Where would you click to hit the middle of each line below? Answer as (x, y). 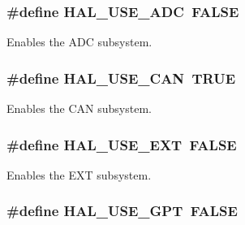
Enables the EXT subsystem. (79, 174)
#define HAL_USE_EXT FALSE (122, 144)
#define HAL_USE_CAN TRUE (121, 78)
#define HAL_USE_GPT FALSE (122, 211)
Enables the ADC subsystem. (80, 42)
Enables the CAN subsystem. (79, 108)
